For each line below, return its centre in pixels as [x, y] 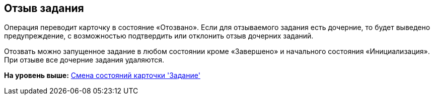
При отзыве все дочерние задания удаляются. [84, 60]
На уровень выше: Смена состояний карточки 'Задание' [102, 75]
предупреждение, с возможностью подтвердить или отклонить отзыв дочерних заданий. [159, 36]
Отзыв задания [44, 8]
